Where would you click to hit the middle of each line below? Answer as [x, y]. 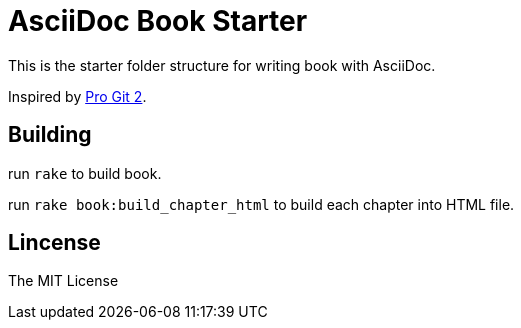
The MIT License [63, 281]
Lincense [54, 243]
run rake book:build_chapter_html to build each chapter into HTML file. [261, 204]
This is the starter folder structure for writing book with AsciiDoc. [222, 65]
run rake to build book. [85, 173]
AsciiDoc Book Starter [158, 21]
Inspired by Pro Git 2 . [77, 96]
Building [50, 135]
